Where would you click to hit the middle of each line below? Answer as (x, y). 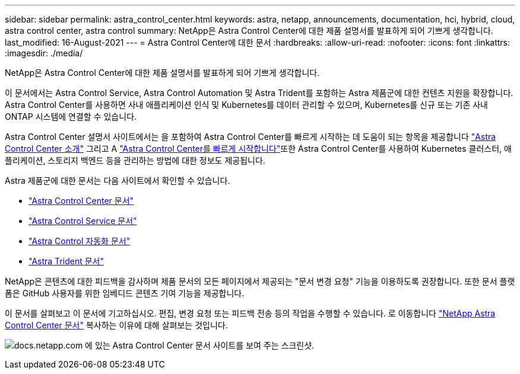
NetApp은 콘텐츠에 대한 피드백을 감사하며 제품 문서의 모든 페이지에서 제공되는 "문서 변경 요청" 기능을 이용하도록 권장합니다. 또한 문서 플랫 (260, 281)
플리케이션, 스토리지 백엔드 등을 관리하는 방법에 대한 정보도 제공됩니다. (135, 160)
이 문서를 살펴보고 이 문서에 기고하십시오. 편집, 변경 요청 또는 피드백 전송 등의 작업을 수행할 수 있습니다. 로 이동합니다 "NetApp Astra (250, 313)
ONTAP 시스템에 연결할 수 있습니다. (71, 116)
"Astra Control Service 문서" (83, 221)
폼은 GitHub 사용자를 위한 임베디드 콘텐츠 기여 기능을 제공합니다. (125, 293)
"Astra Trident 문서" (66, 261)
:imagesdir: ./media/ (44, 53)
